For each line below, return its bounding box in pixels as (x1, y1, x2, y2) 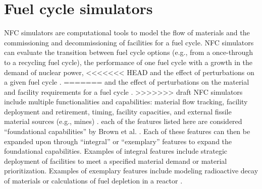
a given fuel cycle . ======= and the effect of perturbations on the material (4, 77, 249, 87)
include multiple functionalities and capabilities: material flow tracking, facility (4, 96, 248, 107)
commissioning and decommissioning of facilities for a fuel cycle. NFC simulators (4, 37, 254, 47)
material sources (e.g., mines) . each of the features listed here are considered (4, 116, 242, 127)
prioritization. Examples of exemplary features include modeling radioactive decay (4, 165, 258, 176)
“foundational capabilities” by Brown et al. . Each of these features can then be (4, 126, 250, 137)
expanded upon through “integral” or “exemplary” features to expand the (4, 136, 232, 146)
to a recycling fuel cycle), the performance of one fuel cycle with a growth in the (4, 56, 253, 67)
